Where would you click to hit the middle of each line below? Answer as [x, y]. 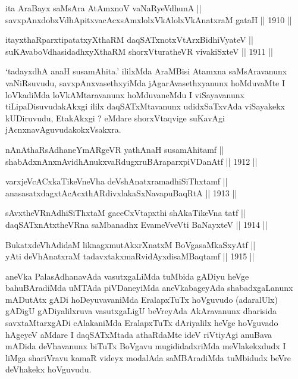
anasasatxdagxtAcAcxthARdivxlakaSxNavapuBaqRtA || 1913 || [121, 192]
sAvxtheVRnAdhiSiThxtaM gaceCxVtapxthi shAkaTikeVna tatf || [126, 213]
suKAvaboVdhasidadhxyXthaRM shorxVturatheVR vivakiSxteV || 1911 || [139, 51]
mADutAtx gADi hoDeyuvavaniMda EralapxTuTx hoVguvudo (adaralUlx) [142, 299]
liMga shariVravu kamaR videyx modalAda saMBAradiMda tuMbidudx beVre [148, 357]
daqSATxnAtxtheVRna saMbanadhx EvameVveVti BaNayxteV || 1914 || [137, 224]
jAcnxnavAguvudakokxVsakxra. [63, 129]
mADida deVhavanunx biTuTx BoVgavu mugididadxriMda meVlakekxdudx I [146, 346]
